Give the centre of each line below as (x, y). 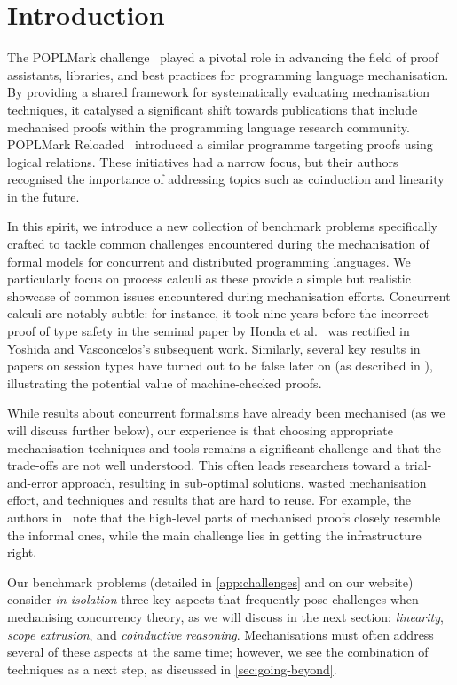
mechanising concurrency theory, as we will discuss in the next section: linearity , (225, 616)
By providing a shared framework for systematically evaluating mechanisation (218, 92)
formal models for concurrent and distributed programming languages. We (209, 261)
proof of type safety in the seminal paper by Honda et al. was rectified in (209, 331)
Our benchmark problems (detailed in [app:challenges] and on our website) (210, 581)
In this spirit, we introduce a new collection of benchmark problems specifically (223, 226)
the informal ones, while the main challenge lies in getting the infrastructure (214, 534)
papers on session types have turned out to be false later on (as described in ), (220, 366)
